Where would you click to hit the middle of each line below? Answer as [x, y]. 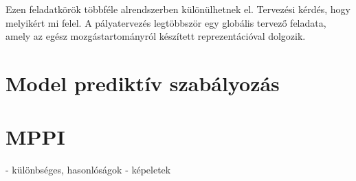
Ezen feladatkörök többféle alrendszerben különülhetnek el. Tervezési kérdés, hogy [178, 9]
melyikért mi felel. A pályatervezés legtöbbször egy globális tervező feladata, [166, 22]
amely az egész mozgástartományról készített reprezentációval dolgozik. [156, 36]
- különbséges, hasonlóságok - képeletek [88, 170]
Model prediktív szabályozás [143, 83]
